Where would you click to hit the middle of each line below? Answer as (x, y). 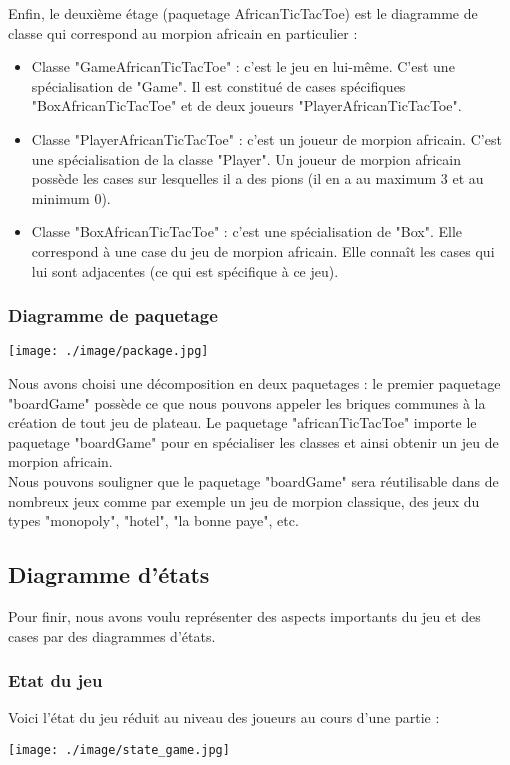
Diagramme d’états (109, 574)
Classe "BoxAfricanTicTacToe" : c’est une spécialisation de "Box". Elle (247, 231)
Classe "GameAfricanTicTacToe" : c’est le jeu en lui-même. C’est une (243, 66)
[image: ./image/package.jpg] (108, 351)
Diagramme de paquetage (113, 315)
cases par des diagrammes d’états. (112, 635)
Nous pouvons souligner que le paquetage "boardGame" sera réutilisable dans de (253, 480)
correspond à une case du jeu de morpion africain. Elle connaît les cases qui (263, 250)
